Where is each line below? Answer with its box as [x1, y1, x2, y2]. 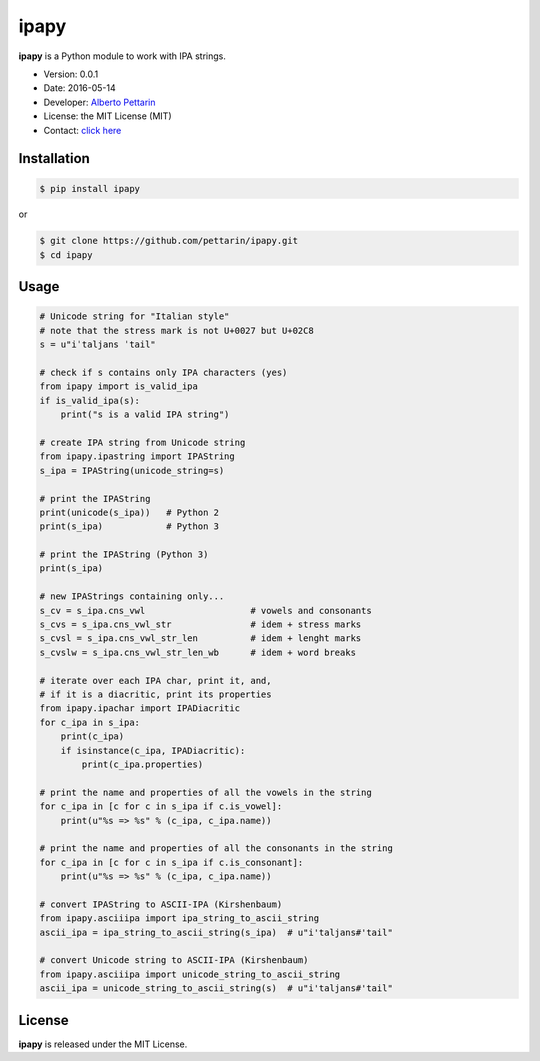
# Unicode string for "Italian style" [39, 311, 230, 322]
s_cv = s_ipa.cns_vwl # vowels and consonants [39, 605, 372, 616]
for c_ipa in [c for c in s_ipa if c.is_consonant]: [39, 856, 304, 868]
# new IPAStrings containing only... [39, 591, 225, 602]
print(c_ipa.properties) [81, 758, 204, 770]
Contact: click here [43, 124, 122, 136]
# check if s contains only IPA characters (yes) [39, 367, 288, 379]
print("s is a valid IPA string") [60, 409, 230, 420]
